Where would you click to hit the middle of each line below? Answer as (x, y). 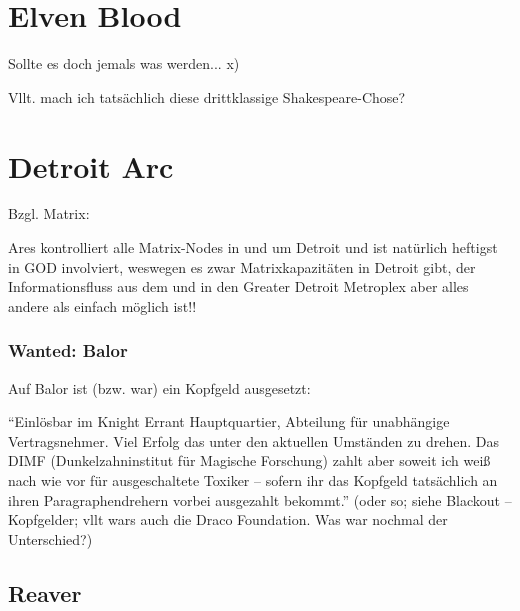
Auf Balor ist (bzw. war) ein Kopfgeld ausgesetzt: (159, 387)
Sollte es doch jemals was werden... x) (124, 63)
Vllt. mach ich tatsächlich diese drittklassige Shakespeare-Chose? (207, 96)
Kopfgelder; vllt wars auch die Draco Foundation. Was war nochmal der (228, 519)
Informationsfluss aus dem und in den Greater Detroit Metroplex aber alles (238, 286)
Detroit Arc (91, 165)
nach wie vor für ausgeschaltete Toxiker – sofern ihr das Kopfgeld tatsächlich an (253, 480)
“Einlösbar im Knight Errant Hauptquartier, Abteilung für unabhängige (229, 421)
